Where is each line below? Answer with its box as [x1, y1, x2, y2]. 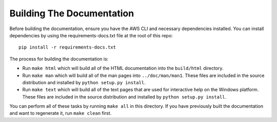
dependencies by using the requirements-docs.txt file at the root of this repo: [9, 32, 173, 38]
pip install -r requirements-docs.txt [18, 44, 116, 51]
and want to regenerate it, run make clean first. [9, 110, 112, 116]
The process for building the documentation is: [9, 56, 109, 62]
